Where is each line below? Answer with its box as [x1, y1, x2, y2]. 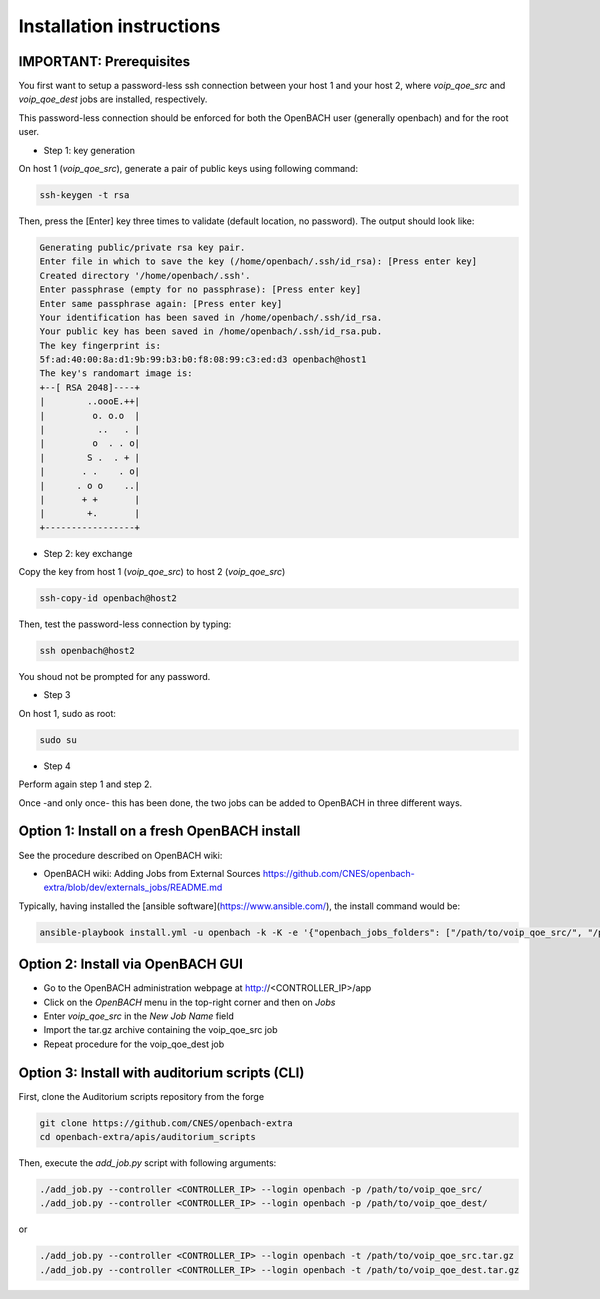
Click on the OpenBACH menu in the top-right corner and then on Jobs [43, 996, 336, 1008]
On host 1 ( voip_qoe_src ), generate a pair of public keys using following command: [18, 163, 359, 175]
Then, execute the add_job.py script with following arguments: [18, 1157, 277, 1169]
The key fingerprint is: [39, 340, 162, 351]
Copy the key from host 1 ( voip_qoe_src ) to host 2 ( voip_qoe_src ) [18, 566, 286, 578]
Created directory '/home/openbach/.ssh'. [39, 270, 251, 281]
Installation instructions [18, 15, 221, 37]
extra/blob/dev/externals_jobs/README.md [43, 881, 223, 894]
